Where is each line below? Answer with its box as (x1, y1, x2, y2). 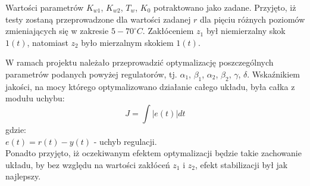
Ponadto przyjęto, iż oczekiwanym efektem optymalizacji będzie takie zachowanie (5, 147, 302, 159)
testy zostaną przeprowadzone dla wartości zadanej (5, 13, 191, 25)
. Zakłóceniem (142, 24, 194, 37)
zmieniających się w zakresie (5, 24, 109, 37)
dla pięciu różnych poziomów (200, 13, 305, 25)
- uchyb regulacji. (93, 135, 157, 147)
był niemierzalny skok (206, 24, 286, 37)
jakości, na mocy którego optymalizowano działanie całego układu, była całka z (5, 80, 295, 92)
